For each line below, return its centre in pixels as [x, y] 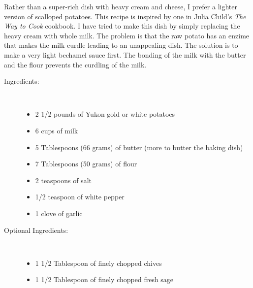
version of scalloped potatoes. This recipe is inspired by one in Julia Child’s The [125, 16]
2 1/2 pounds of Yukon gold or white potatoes [105, 114]
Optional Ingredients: [36, 230]
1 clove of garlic [59, 213]
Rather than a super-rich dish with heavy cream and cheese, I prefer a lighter [121, 6]
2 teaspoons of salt [63, 180]
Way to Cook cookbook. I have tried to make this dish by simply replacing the [122, 26]
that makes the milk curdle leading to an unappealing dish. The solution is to [121, 45]
